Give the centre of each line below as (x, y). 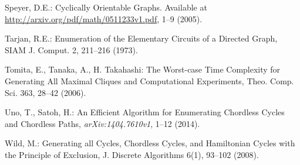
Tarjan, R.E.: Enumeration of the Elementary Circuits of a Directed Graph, (141, 38)
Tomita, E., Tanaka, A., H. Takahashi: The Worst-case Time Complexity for (143, 69)
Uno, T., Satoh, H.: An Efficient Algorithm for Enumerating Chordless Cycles (145, 112)
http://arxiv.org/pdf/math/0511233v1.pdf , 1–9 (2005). (104, 18)
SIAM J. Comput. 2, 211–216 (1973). (71, 49)
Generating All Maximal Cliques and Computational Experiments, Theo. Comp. (149, 80)
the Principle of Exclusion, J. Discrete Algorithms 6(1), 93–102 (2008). (132, 154)
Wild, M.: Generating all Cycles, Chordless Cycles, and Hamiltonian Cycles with (150, 143)
